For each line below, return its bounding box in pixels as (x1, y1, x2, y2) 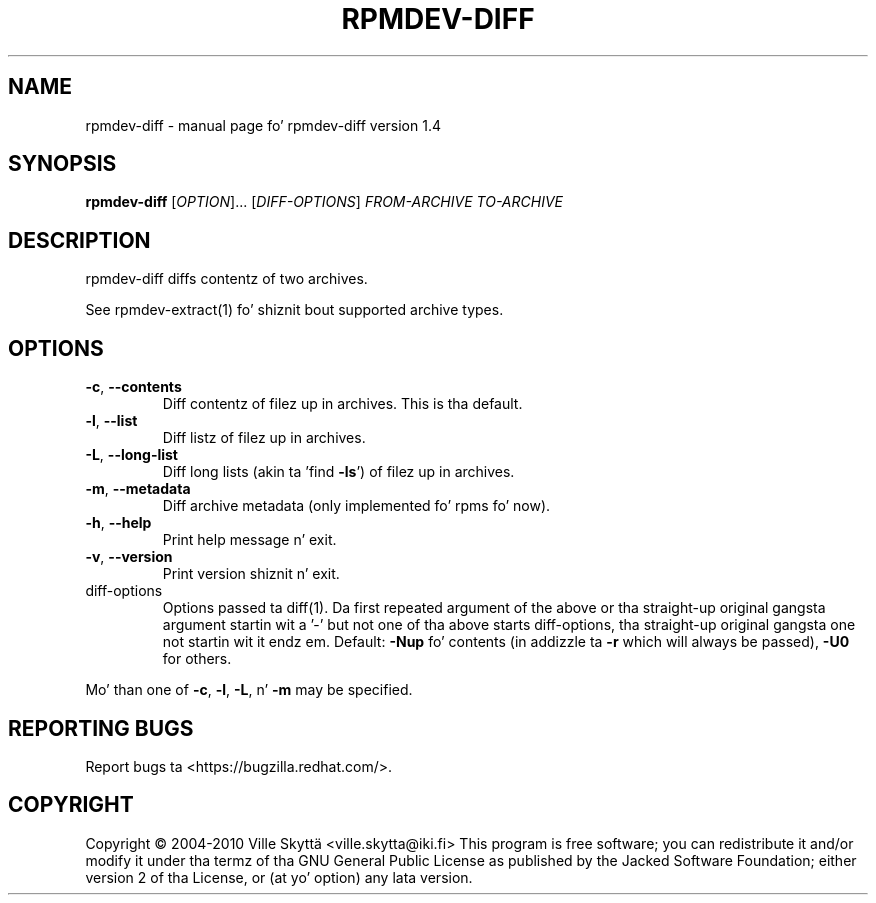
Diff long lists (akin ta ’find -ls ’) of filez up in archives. (162, 463, 515, 481)
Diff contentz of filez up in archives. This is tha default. (162, 395, 523, 413)
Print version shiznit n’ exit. (162, 565, 340, 583)
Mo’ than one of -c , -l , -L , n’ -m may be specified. (85, 681, 413, 699)
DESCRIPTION (8, 227, 151, 253)
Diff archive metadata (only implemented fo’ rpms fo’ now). (162, 497, 551, 515)
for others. (162, 650, 232, 668)
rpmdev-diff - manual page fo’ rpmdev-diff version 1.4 (85, 116, 441, 134)
